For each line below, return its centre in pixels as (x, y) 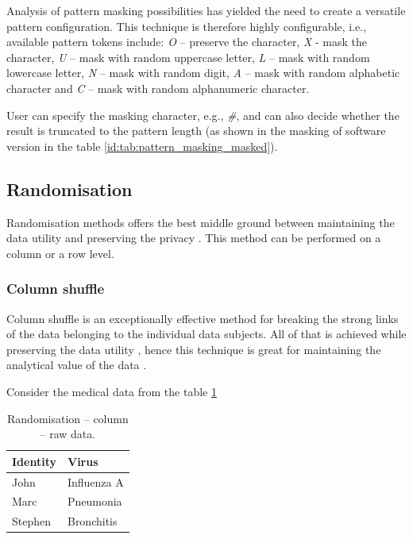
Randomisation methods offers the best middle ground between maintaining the (201, 222)
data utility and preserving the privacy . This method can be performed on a (194, 238)
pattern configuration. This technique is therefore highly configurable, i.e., (187, 26)
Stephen (32, 521)
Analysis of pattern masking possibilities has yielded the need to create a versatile (206, 10)
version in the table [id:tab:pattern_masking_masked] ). (142, 146)
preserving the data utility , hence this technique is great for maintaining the (194, 349)
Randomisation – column (68, 418)
